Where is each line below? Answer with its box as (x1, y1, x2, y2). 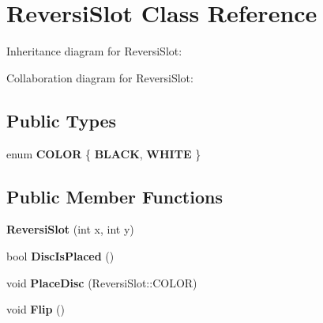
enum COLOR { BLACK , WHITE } (6, 145, 201, 161)
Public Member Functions (6, 184, 223, 208)
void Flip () (6, 301, 65, 317)
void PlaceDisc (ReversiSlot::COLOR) (6, 274, 197, 291)
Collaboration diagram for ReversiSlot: (6, 69, 193, 85)
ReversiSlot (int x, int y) (6, 221, 134, 237)
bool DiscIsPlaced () (6, 247, 115, 264)
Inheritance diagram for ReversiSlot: (6, 43, 182, 59)
